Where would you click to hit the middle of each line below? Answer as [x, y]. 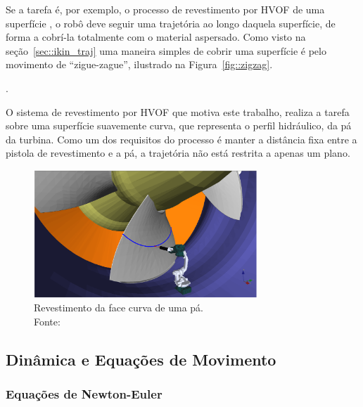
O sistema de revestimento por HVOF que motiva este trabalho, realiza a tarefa [178, 111]
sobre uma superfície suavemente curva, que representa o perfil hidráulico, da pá [179, 125]
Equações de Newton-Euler [84, 394]
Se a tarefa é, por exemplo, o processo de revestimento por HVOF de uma [165, 9]
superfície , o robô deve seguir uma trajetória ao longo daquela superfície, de [171, 23]
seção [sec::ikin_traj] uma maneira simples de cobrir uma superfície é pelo [166, 50]
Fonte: [47, 321]
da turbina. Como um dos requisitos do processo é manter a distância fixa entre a [181, 139]
